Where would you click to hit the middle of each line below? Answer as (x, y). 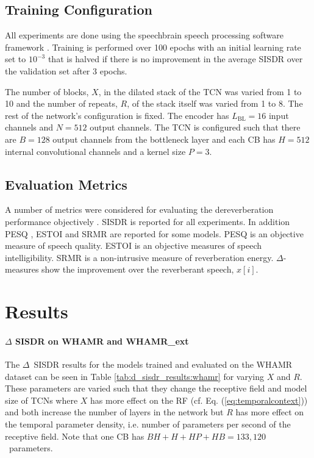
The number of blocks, (47, 91)
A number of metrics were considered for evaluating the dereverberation (139, 209)
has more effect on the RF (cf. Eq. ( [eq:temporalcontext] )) (199, 400)
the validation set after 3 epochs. (66, 70)
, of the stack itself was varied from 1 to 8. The (215, 103)
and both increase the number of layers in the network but (114, 412)
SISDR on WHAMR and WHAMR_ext (102, 341)
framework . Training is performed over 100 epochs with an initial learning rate (153, 47)
